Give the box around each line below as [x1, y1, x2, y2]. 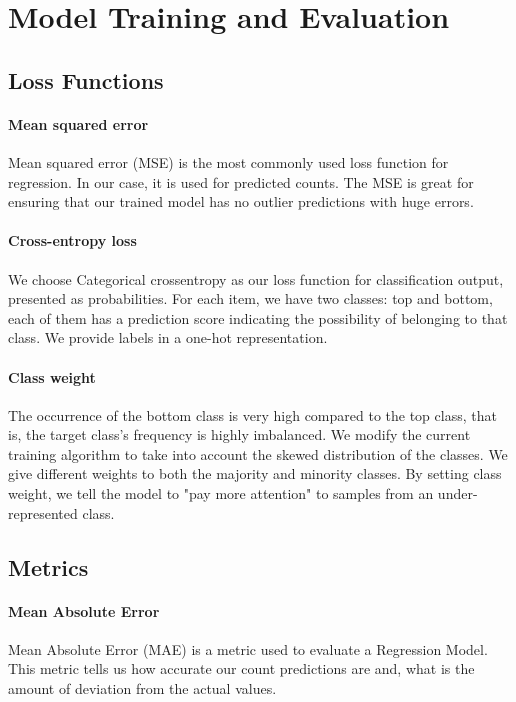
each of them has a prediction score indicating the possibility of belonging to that [8, 307, 508, 328]
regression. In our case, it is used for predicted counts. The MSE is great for [8, 171, 474, 192]
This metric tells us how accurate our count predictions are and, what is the [8, 658, 475, 679]
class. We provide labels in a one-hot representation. [8, 327, 328, 348]
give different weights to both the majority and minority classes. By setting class [8, 463, 502, 484]
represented [8, 502, 78, 523]
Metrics [8, 551, 89, 582]
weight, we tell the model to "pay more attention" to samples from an [8, 483, 434, 504]
